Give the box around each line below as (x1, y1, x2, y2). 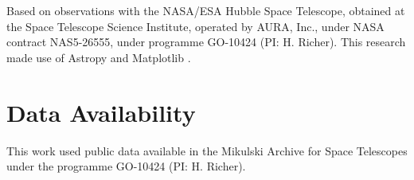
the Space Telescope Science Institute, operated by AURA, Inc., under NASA (6, 18, 385, 34)
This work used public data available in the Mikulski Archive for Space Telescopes (6, 142, 408, 158)
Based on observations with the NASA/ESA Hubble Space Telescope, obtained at (6, 2, 405, 18)
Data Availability (6, 96, 196, 128)
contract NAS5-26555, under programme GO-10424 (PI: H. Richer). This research (6, 33, 406, 50)
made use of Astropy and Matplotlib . (6, 49, 191, 65)
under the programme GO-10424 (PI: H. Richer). (6, 158, 246, 174)
